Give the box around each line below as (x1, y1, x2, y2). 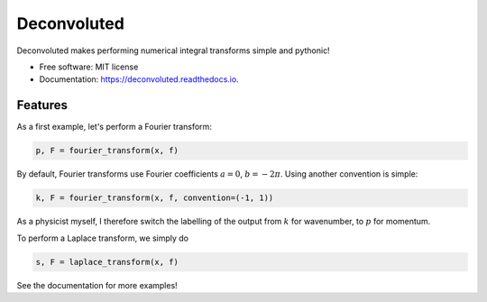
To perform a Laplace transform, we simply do (16, 233, 189, 243)
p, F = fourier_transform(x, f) (35, 145, 179, 156)
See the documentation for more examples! (16, 279, 178, 290)
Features (16, 97, 68, 113)
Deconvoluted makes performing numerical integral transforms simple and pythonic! (16, 45, 330, 56)
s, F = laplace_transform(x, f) (35, 257, 179, 267)
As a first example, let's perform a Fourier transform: (16, 122, 212, 133)
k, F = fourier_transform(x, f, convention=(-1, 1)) (35, 193, 274, 203)
